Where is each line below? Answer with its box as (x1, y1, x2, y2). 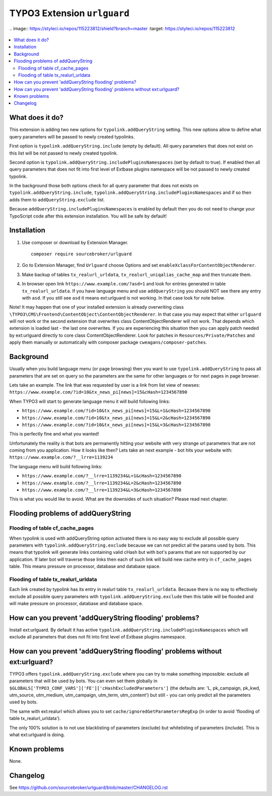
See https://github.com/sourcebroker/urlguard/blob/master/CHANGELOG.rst (9, 784, 168, 790)
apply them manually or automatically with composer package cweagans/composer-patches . (9, 339, 208, 345)
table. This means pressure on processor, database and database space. (9, 563, 161, 569)
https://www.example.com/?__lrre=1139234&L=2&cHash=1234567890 (22, 480, 181, 486)
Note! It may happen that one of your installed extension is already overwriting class (9, 304, 184, 310)
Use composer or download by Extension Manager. (22, 239, 128, 245)
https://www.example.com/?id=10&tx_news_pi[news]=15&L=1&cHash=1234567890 (22, 408, 211, 414)
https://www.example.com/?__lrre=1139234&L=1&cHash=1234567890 (22, 473, 181, 479)
